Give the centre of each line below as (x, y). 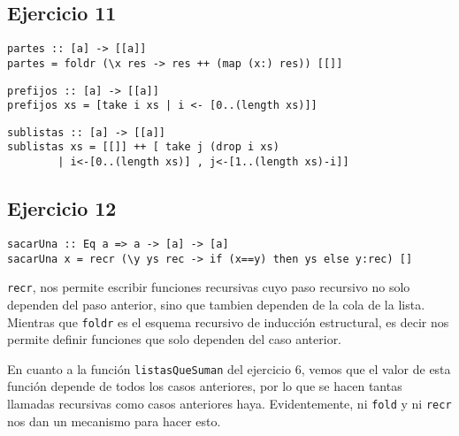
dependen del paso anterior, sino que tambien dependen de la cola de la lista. (216, 304)
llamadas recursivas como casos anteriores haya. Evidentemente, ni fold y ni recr (229, 404)
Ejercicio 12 (62, 208)
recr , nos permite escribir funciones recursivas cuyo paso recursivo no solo (209, 287)
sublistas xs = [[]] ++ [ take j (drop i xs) (143, 147)
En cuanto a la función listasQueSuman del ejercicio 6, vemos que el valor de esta (229, 368)
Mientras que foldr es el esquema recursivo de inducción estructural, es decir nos (228, 321)
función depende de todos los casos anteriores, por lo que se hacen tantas (205, 386)
